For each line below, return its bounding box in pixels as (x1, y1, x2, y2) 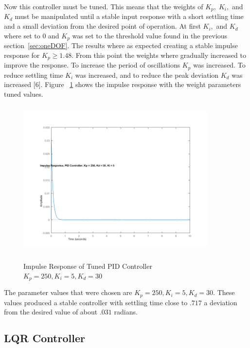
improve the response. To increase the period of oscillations (4, 60, 180, 70)
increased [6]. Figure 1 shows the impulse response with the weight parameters (4, 79, 241, 89)
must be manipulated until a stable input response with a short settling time (15, 11, 244, 21)
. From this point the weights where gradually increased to (71, 50, 246, 60)
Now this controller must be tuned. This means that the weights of (4, 1, 203, 11)
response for (4, 50, 40, 60)
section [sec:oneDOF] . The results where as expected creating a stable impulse (4, 40, 238, 51)
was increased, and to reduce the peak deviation (75, 70, 219, 80)
